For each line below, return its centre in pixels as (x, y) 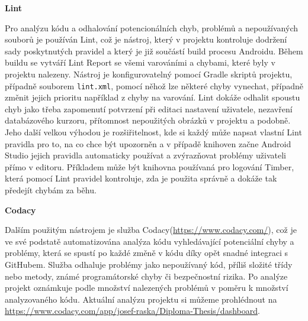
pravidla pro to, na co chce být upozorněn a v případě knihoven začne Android (148, 143)
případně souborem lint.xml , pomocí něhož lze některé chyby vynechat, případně (154, 85)
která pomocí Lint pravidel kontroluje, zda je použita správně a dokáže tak (141, 178)
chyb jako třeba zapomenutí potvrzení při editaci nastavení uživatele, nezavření (149, 108)
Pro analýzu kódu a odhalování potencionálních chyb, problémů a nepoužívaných (152, 27)
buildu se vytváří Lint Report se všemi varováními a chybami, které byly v (140, 62)
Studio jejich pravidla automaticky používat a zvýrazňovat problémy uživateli (145, 155)
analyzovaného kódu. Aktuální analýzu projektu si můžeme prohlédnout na (141, 299)
